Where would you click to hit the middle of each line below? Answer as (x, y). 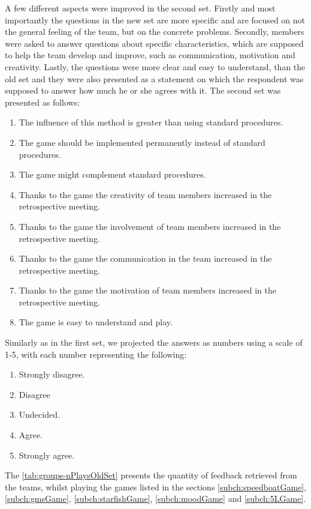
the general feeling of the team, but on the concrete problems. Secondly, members (155, 32)
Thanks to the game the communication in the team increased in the (145, 258)
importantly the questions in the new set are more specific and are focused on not (155, 20)
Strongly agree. (47, 455)
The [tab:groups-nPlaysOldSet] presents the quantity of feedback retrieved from (151, 475)
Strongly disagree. (52, 374)
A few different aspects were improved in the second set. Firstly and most (140, 8)
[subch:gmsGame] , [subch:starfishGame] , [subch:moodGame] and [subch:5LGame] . (155, 498)
